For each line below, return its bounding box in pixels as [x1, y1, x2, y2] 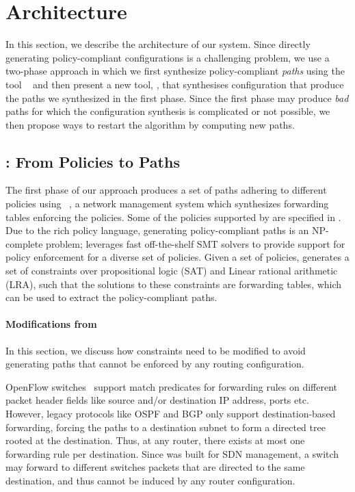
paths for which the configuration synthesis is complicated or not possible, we [5, 104, 330, 118]
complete [5, 236, 43, 250]
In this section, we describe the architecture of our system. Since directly [5, 37, 311, 51]
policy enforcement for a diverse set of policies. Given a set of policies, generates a [5, 250, 350, 264]
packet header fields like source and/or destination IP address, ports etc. [5, 393, 309, 407]
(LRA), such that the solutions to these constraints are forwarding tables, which [5, 276, 342, 291]
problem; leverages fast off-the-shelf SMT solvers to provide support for [46, 236, 345, 250]
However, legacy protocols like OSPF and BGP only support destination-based [5, 406, 336, 420]
